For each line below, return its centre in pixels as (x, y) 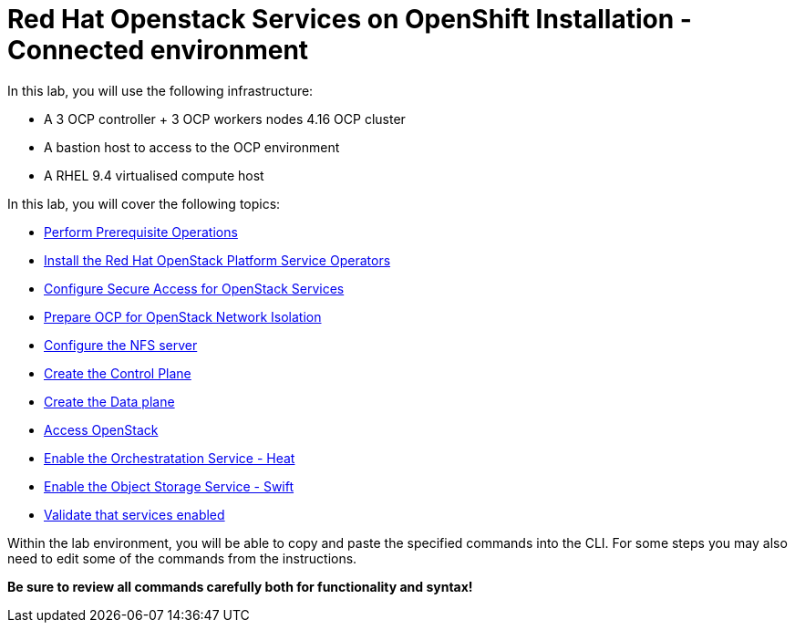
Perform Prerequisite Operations (141, 232)
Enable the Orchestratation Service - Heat (170, 458)
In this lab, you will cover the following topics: (144, 203)
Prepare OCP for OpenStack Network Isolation (183, 316)
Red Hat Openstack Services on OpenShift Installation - (350, 19)
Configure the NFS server (121, 345)
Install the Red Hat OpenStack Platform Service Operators (217, 260)
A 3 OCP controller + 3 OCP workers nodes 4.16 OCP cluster (225, 119)
